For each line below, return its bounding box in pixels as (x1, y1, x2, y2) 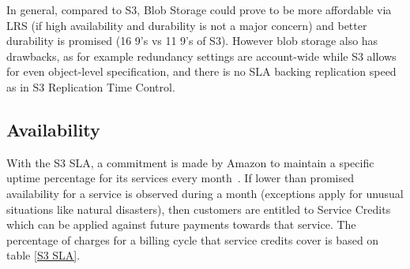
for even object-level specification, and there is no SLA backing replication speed (6, 63, 397, 80)
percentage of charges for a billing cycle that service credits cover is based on (6, 231, 379, 248)
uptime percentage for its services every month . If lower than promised (6, 170, 354, 186)
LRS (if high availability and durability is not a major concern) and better (6, 17, 367, 33)
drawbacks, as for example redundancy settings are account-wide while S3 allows (6, 47, 397, 64)
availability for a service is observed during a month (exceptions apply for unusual (6, 185, 404, 201)
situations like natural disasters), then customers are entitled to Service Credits (6, 200, 391, 217)
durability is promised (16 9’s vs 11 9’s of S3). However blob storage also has (6, 32, 378, 49)
